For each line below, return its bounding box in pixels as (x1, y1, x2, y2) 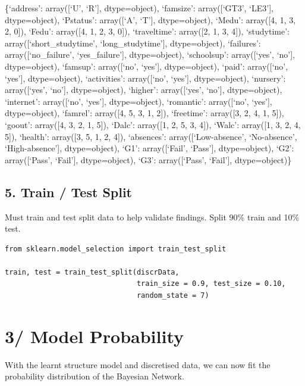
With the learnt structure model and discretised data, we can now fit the (5, 358, 271, 371)
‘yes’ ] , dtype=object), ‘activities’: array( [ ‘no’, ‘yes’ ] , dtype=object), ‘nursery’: (5, 71, 286, 84)
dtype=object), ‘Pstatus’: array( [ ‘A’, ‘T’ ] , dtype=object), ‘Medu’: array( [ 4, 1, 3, (5, 13, 296, 26)
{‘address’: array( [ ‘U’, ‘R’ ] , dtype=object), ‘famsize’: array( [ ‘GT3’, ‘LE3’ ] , (5, 2, 274, 14)
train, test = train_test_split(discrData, (5, 267, 180, 276)
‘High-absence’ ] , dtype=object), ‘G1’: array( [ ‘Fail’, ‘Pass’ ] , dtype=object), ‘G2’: (5, 142, 294, 154)
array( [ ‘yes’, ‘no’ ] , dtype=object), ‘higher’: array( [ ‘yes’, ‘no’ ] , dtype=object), (5, 83, 282, 96)
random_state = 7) (136, 291, 209, 300)
